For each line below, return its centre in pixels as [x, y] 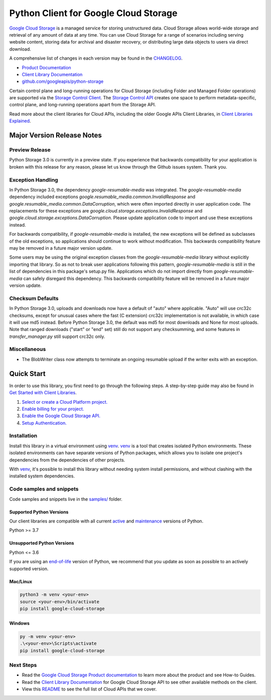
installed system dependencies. [42, 476]
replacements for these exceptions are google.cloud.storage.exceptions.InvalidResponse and [106, 211]
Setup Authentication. [44, 423]
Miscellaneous [28, 349]
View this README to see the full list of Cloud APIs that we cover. [89, 689]
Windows [19, 623]
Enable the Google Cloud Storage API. [61, 416]
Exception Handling [34, 180]
